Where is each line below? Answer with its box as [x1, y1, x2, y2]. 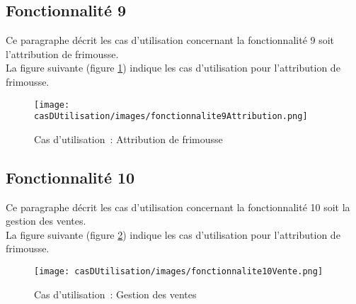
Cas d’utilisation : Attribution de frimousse [34, 131, 223, 146]
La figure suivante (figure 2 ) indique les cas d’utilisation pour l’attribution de [6, 227, 340, 242]
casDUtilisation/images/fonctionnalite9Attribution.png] [34, 111, 308, 122]
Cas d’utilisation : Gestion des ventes [34, 286, 197, 301]
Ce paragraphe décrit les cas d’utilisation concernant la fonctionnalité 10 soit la [6, 199, 350, 214]
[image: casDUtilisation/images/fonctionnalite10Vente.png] [34, 266, 323, 277]
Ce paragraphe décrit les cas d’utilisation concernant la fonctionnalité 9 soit [6, 33, 335, 47]
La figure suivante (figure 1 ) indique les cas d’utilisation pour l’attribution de [6, 60, 340, 75]
